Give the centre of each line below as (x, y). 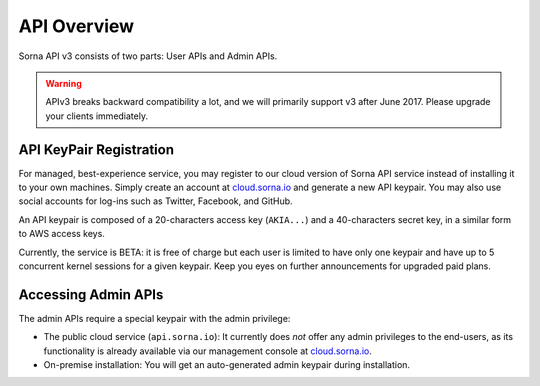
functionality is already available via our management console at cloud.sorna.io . (207, 351)
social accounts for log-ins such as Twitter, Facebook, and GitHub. (156, 201)
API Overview (76, 26)
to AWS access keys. (61, 234)
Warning (63, 83)
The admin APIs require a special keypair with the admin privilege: (154, 318)
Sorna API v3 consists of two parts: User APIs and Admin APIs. (148, 56)
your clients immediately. (97, 116)
